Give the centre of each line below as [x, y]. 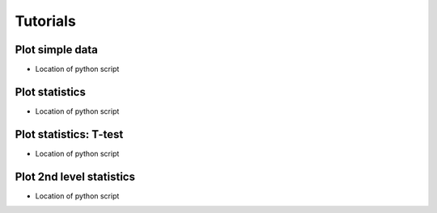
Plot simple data [57, 50]
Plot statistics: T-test [69, 134]
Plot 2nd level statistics [75, 176]
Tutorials [45, 21]
